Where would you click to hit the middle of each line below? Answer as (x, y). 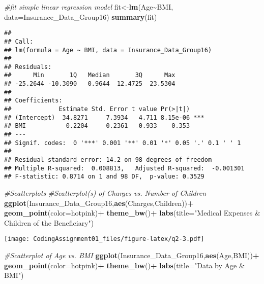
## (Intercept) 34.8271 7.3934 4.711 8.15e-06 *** (104, 117)
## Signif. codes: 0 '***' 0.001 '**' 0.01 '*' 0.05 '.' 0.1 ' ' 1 (123, 143)
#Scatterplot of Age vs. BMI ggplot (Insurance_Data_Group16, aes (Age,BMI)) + (132, 255)
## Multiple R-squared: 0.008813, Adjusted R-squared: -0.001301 (124, 168)
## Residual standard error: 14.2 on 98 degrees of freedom (108, 160)
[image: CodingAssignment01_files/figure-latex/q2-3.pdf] (104, 239)
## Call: (19, 41)
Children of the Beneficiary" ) (49, 222)
